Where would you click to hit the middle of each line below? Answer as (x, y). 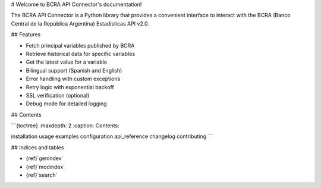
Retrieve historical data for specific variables (81, 54)
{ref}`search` (42, 175)
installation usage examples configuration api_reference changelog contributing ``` (112, 136)
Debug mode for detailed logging (66, 104)
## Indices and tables (37, 147)
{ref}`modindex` (45, 167)
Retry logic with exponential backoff (70, 87)
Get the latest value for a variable (66, 62)
